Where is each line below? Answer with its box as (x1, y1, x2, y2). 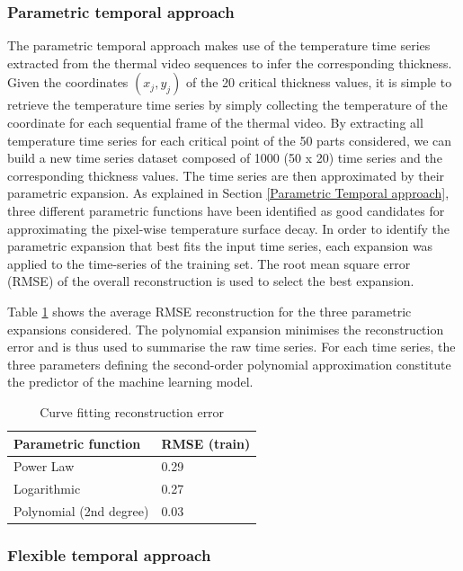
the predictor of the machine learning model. (7, 372, 254, 391)
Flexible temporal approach (7, 544, 211, 567)
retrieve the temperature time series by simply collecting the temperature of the (7, 95, 448, 114)
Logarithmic (13, 479, 81, 498)
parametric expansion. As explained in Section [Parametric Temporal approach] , (7, 183, 450, 202)
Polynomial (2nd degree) (13, 502, 149, 521)
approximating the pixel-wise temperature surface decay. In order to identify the (7, 219, 450, 237)
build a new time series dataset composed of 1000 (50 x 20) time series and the (7, 148, 442, 167)
